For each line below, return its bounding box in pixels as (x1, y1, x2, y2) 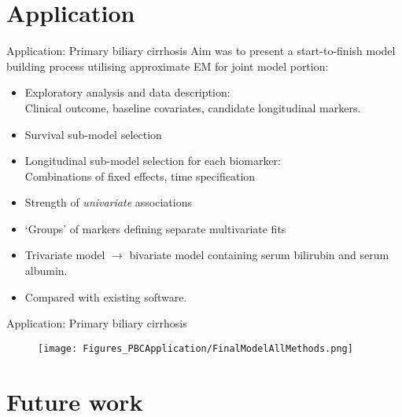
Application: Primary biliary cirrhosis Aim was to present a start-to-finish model (6, 42, 396, 59)
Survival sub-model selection (24, 126, 162, 142)
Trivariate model (24, 247, 105, 263)
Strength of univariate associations (24, 194, 192, 210)
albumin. (24, 262, 68, 279)
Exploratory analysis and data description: (24, 84, 231, 101)
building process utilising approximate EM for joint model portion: (6, 57, 329, 74)
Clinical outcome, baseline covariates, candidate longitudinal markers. (24, 99, 361, 115)
